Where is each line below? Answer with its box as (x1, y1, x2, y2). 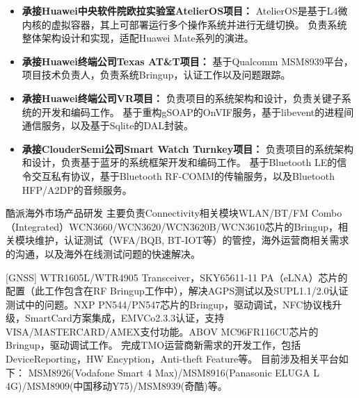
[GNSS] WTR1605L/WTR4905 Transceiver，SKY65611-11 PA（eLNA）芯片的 (6, 270, 348, 284)
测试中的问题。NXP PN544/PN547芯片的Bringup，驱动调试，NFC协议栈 (6, 297, 333, 311)
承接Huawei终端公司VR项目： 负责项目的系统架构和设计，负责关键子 (22, 90, 342, 105)
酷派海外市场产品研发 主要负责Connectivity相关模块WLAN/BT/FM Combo (6, 206, 342, 220)
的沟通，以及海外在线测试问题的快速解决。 (6, 246, 200, 260)
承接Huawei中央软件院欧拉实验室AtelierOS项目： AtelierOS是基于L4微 (22, 3, 348, 17)
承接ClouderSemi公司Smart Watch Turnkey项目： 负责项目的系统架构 (22, 141, 353, 156)
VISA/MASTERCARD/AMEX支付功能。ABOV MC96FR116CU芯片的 (6, 324, 319, 338)
